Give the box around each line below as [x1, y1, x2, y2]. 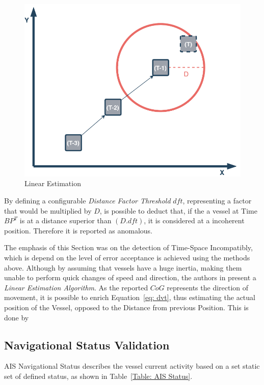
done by [4, 312, 29, 322]
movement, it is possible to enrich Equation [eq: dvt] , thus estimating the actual [4, 292, 255, 303]
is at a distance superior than [19, 215, 112, 226]
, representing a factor [182, 195, 252, 206]
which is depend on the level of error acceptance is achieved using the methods [4, 252, 250, 263]
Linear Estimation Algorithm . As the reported [4, 282, 148, 292]
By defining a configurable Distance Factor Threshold [4, 195, 171, 206]
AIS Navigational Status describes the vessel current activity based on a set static [4, 361, 260, 371]
